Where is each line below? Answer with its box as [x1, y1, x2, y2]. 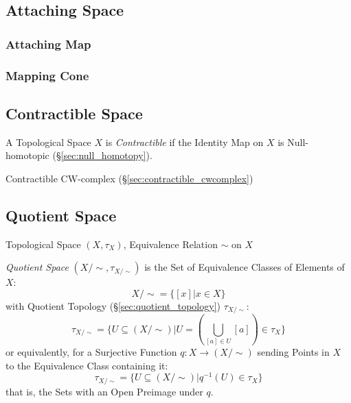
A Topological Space [5, 134, 91, 149]
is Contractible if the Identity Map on [105, 134, 264, 149]
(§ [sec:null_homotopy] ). [52, 148, 152, 162]
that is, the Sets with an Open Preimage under [5, 384, 203, 398]
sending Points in [257, 345, 330, 359]
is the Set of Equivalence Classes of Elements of [144, 260, 345, 274]
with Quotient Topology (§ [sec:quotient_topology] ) [5, 298, 220, 313]
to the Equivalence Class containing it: [5, 358, 168, 372]
